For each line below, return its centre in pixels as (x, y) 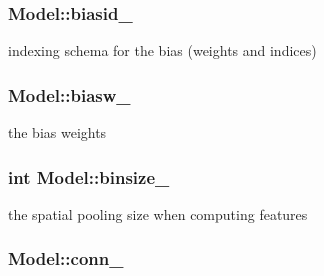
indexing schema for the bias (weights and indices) (162, 50)
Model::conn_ (66, 258)
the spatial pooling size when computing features (158, 213)
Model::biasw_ (69, 94)
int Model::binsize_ (89, 176)
